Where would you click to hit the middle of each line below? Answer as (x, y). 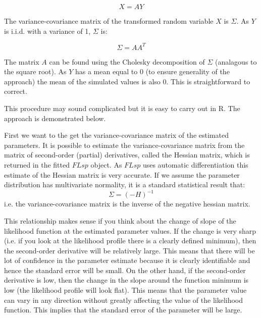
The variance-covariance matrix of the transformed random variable (109, 21)
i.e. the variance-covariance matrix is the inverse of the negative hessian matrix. (127, 204)
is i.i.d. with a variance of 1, (47, 31)
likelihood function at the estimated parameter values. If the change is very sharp (130, 230)
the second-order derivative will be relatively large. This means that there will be (129, 250)
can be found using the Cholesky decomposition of (127, 61)
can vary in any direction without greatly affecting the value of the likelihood (124, 300)
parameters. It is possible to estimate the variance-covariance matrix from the (124, 145)
